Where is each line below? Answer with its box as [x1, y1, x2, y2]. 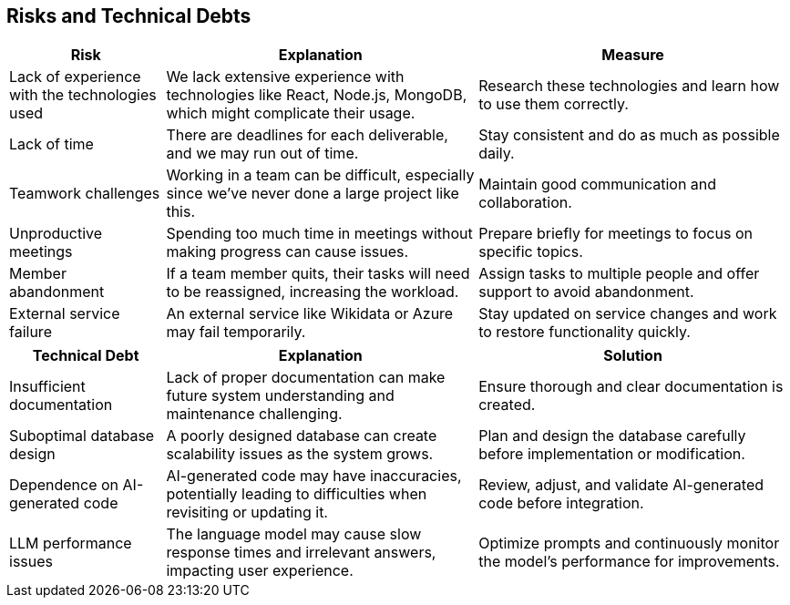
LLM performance [9, 534, 132, 553]
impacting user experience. [166, 561, 354, 580]
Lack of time [9, 135, 94, 154]
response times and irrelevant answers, [166, 543, 436, 562]
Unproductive [9, 224, 103, 243]
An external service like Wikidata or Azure [166, 304, 454, 323]
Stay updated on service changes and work [478, 304, 777, 323]
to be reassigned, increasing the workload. [166, 282, 459, 302]
